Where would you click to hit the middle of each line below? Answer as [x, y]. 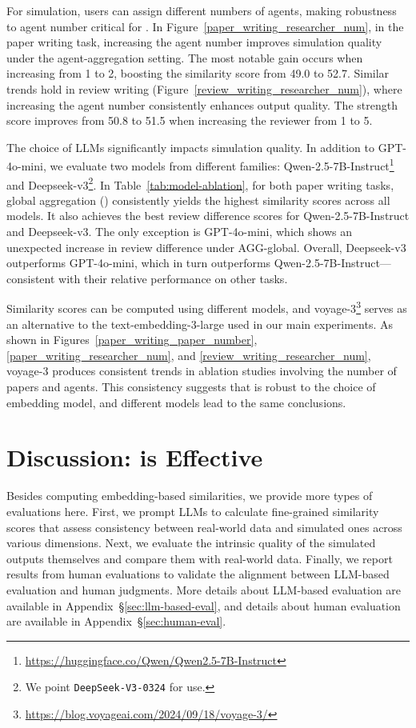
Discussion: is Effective [135, 457]
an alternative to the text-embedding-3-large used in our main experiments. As [200, 324]
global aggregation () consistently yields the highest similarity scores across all [198, 200]
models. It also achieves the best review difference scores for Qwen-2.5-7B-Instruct [208, 216]
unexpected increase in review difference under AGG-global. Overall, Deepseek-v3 [206, 247]
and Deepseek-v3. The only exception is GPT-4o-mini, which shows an [180, 232]
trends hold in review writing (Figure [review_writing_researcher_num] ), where [204, 88]
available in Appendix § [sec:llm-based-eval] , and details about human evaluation [204, 605]
